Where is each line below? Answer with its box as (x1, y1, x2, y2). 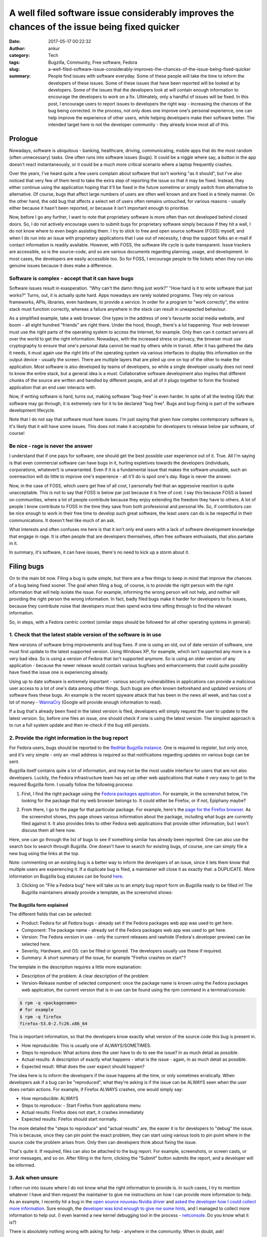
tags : (9, 59, 20, 65)
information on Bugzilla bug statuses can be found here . (9, 873, 124, 879)
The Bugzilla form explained (9, 902, 68, 908)
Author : (9, 45, 26, 51)
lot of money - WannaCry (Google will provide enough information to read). (9, 699, 162, 705)
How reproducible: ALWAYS (21, 1095, 79, 1101)
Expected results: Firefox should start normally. (21, 1116, 118, 1122)
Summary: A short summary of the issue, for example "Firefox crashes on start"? (21, 955, 186, 961)
